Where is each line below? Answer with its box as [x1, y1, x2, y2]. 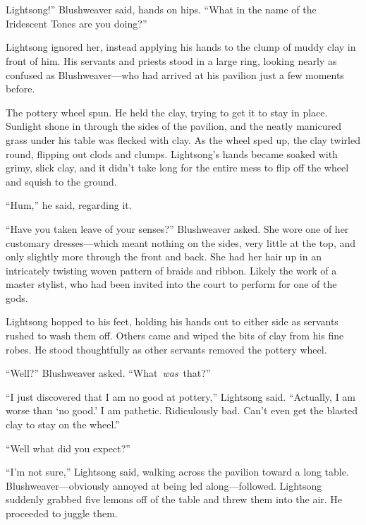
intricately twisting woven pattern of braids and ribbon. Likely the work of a [6, 262, 337, 277]
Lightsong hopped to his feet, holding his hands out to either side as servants [6, 314, 338, 329]
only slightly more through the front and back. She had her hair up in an [6, 249, 322, 264]
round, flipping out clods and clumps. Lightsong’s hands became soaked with [6, 146, 338, 161]
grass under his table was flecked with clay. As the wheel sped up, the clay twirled [6, 132, 360, 147]
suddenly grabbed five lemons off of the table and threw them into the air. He [6, 492, 343, 507]
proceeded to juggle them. [6, 506, 118, 520]
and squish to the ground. [6, 174, 117, 188]
